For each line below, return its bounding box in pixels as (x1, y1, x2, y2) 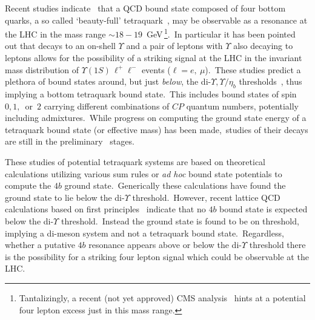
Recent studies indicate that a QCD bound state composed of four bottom (5, 2, 286, 14)
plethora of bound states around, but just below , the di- (5, 75, 211, 88)
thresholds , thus (239, 75, 302, 88)
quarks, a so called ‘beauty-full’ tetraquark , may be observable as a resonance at (5, 13, 308, 26)
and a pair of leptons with (126, 39, 223, 52)
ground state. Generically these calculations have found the (64, 179, 286, 192)
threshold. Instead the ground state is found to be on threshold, (61, 214, 299, 227)
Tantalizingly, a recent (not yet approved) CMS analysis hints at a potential (19, 291, 306, 304)
